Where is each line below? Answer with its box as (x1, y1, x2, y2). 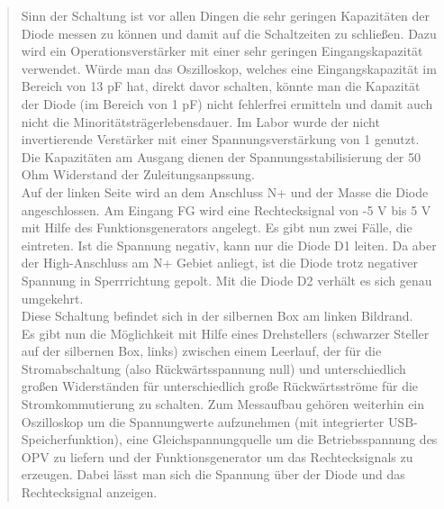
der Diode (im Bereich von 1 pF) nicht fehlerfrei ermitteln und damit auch (21, 94, 433, 113)
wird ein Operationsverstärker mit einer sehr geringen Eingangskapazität (21, 41, 423, 60)
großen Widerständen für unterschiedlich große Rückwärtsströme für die (21, 377, 419, 395)
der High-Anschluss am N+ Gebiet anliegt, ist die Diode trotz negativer (21, 253, 418, 272)
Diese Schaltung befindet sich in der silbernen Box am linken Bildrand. (21, 306, 413, 325)
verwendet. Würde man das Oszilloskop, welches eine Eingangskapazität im (21, 59, 437, 77)
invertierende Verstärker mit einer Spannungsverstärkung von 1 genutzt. (21, 130, 420, 149)
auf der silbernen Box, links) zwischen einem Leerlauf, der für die (21, 341, 382, 360)
